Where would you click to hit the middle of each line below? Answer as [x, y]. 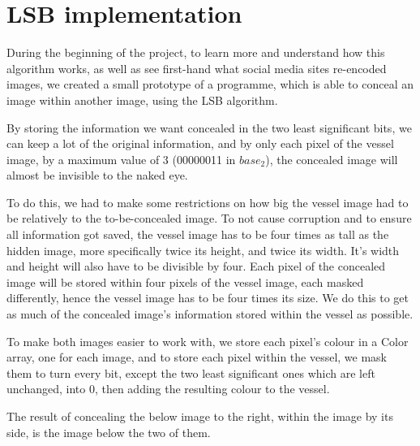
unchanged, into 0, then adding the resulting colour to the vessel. [168, 389]
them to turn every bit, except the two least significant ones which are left [191, 372]
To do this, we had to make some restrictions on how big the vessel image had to [208, 202]
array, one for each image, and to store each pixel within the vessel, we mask [197, 357]
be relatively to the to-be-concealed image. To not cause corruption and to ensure [209, 218]
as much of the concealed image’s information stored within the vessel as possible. [210, 314]
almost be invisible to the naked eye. [97, 175]
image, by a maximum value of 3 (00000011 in [121, 159]
